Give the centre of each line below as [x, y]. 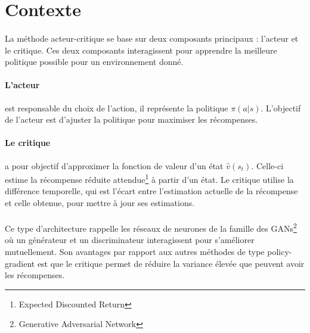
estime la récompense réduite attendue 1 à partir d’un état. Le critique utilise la [149, 178]
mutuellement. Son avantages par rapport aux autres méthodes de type [135, 251]
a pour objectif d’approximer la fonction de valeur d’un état [114, 165]
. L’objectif [281, 108]
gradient [20, 263]
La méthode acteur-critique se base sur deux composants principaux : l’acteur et [152, 38]
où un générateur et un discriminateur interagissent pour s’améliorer [130, 240]
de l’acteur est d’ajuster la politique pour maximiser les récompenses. [131, 119]
